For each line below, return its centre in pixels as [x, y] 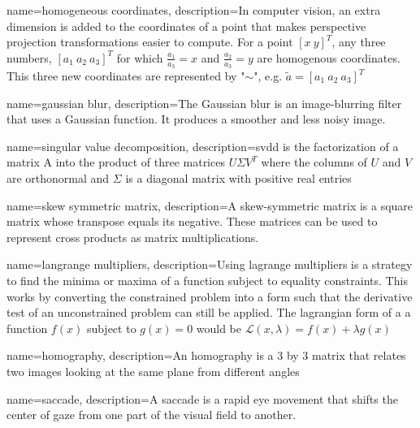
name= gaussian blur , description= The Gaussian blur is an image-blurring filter [204, 103]
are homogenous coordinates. [329, 57]
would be [219, 328]
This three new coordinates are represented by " [126, 76]
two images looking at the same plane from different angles [153, 371]
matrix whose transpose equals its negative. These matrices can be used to [192, 221]
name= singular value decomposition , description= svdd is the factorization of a [203, 146]
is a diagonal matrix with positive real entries [238, 177]
